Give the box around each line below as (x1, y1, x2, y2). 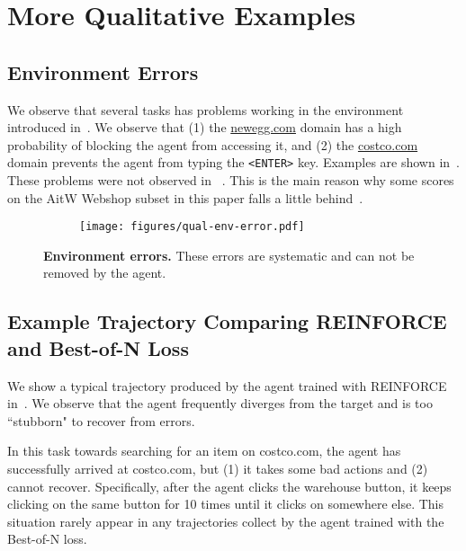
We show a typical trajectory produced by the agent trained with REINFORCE (7, 376, 447, 395)
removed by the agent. (43, 263, 166, 282)
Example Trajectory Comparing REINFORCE (7, 307, 447, 335)
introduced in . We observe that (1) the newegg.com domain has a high (7, 118, 402, 137)
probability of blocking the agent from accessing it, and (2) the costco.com (7, 135, 418, 154)
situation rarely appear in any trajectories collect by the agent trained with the (7, 511, 444, 530)
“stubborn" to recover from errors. (7, 411, 195, 430)
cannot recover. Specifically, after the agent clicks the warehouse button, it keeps (7, 476, 452, 495)
